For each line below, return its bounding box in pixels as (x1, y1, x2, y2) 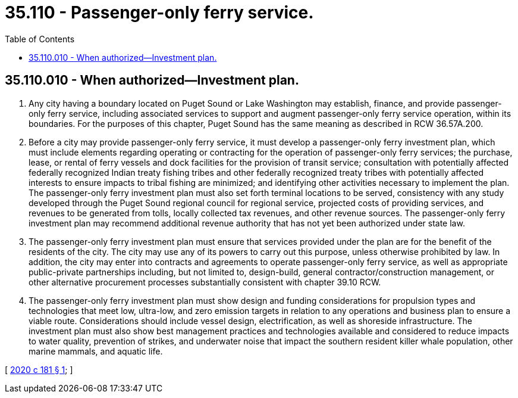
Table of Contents (5, 33, 75, 44)
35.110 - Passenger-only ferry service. (5, 2, 314, 23)
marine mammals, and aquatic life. (29, 346, 163, 356)
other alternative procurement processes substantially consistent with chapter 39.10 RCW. (29, 276, 381, 287)
